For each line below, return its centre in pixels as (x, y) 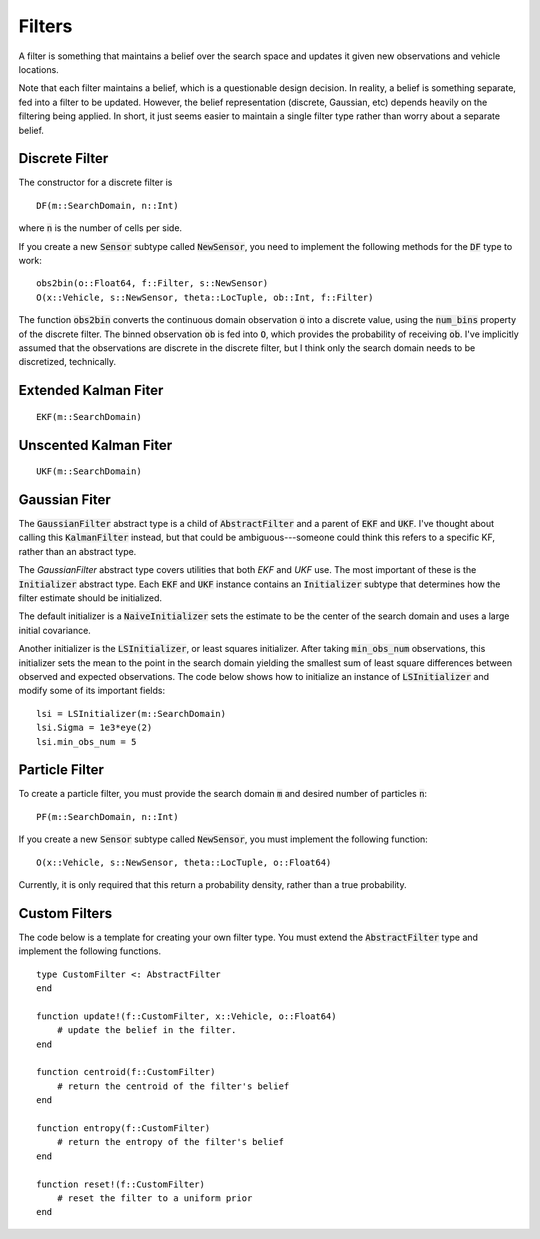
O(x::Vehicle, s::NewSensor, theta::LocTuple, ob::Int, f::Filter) (205, 297)
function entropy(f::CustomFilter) (123, 1128)
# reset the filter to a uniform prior (154, 1198)
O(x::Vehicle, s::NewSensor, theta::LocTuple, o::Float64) (184, 862)
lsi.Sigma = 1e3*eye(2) (94, 728)
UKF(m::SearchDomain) (89, 471)
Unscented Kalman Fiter (95, 445)
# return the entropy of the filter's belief (170, 1142)
